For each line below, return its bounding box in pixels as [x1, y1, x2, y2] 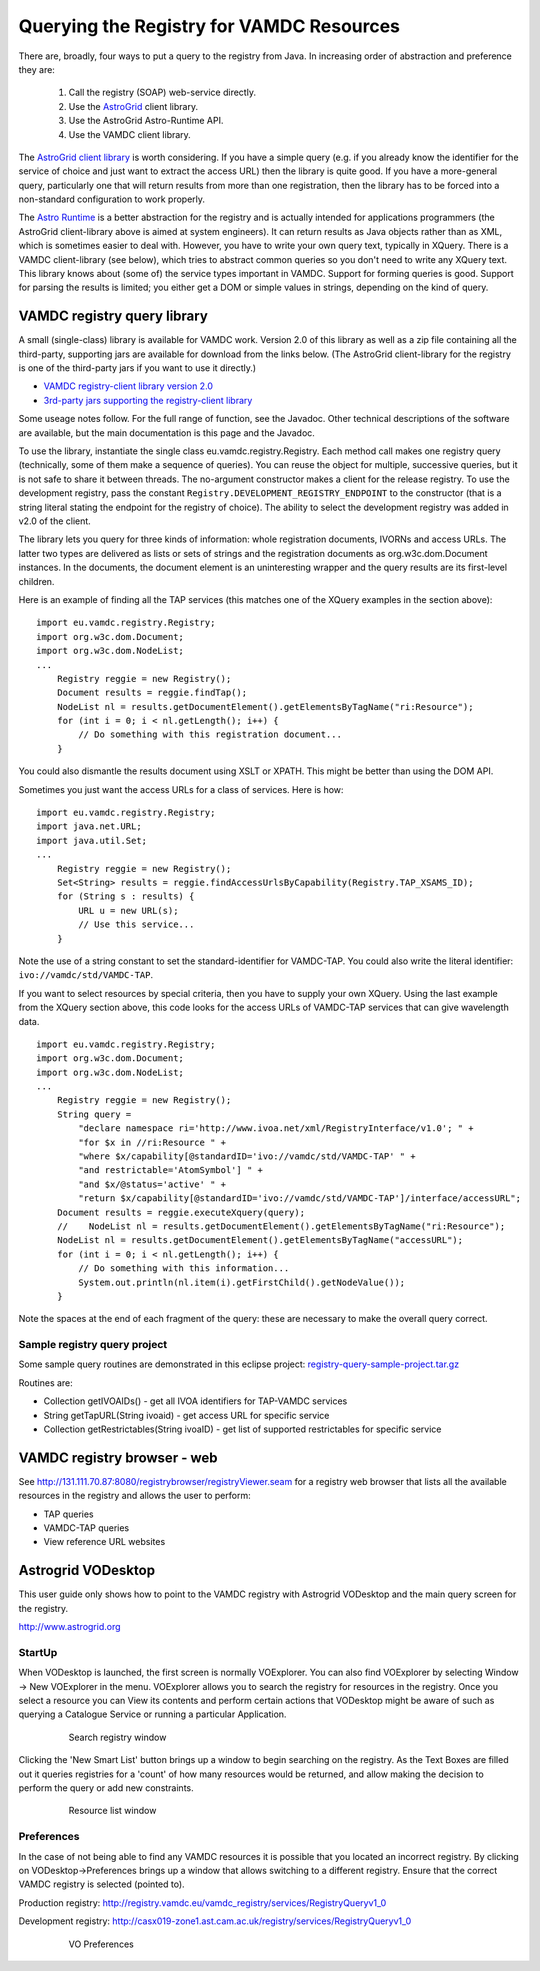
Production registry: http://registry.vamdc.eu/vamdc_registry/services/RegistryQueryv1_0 [18, 1896, 387, 1909]
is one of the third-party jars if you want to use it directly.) [18, 362, 257, 374]
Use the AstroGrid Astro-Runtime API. [68, 115, 224, 127]
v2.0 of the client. [18, 515, 92, 527]
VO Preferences [68, 1938, 134, 1950]
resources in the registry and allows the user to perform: [18, 1490, 251, 1502]
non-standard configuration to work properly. [18, 193, 205, 205]
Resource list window [68, 1805, 157, 1817]
